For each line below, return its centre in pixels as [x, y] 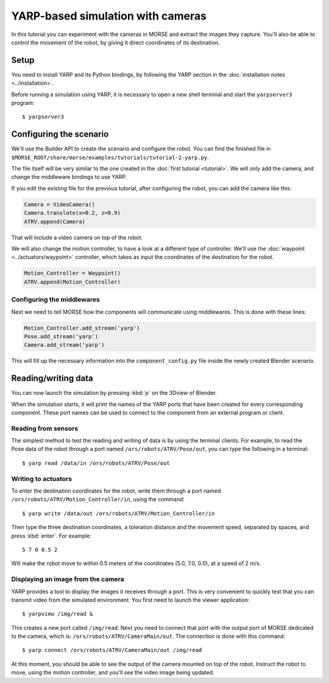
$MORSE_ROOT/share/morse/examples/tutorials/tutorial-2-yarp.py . [110, 157]
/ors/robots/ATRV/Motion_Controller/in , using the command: [98, 499]
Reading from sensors [45, 428]
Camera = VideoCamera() [60, 204]
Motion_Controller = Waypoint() [73, 273]
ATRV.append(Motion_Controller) [73, 282]
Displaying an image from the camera [68, 579]
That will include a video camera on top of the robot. [77, 237]
